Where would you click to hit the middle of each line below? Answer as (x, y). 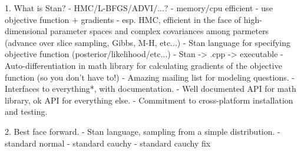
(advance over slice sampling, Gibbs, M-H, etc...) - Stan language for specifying (148, 42)
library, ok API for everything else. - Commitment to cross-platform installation (149, 100)
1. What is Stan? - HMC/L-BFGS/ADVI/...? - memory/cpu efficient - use (139, 8)
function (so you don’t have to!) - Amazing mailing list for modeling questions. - (150, 77)
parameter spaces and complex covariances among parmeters (160, 31)
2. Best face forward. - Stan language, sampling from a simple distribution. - (143, 131)
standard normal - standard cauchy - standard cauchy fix (108, 143)
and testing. (26, 112)
